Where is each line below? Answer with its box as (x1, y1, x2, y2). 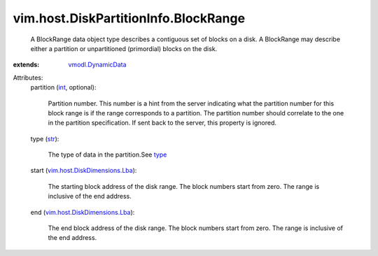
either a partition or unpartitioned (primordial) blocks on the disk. (30, 44, 218, 52)
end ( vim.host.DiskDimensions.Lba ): (30, 208, 135, 216)
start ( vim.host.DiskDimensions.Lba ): (30, 166, 137, 175)
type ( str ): (30, 134, 59, 143)
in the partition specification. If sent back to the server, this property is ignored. (48, 119, 276, 127)
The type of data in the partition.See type (48, 150, 167, 159)
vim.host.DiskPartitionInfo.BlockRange (13, 10, 245, 26)
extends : (13, 60, 40, 69)
